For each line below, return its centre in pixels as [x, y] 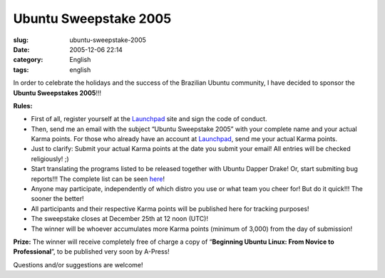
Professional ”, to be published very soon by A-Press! [92, 252]
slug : [21, 40]
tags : [21, 69]
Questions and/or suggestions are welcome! [78, 264]
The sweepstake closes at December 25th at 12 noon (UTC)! [119, 219]
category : [28, 60]
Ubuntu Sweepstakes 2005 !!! [57, 93]
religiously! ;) [50, 159]
